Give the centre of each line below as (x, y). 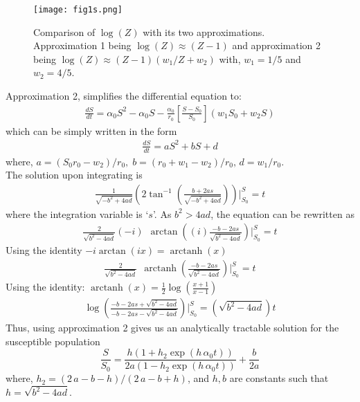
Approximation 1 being (82, 45)
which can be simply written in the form (91, 130)
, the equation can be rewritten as (282, 213)
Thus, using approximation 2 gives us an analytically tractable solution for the (172, 328)
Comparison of (64, 31)
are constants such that (279, 378)
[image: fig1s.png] (78, 10)
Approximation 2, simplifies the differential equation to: (124, 96)
